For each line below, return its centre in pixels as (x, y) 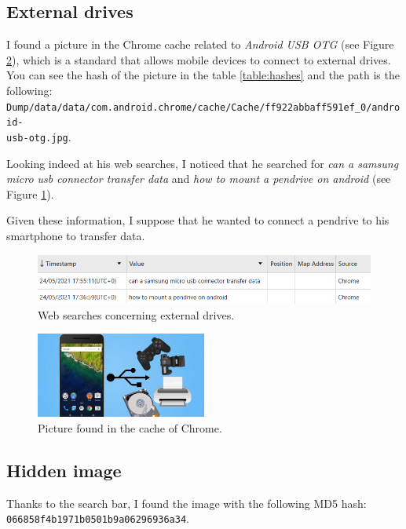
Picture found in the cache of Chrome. (130, 427)
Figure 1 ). (30, 193)
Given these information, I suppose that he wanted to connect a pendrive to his (198, 220)
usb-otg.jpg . (39, 136)
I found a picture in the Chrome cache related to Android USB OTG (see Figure (200, 44)
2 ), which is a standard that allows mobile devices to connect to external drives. (199, 59)
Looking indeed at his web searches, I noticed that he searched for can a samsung (203, 163)
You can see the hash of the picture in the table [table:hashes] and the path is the (203, 75)
